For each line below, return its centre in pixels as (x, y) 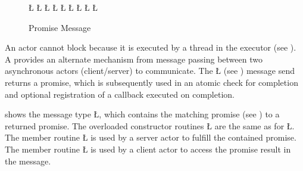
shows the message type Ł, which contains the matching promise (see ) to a (142, 114)
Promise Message (60, 27)
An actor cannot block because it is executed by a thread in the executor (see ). (151, 47)
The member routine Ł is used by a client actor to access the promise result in (148, 149)
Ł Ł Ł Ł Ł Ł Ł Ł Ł (63, 7)
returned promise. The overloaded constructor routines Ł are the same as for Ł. (150, 125)
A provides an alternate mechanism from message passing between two (134, 59)
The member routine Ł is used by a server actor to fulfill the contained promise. (151, 137)
